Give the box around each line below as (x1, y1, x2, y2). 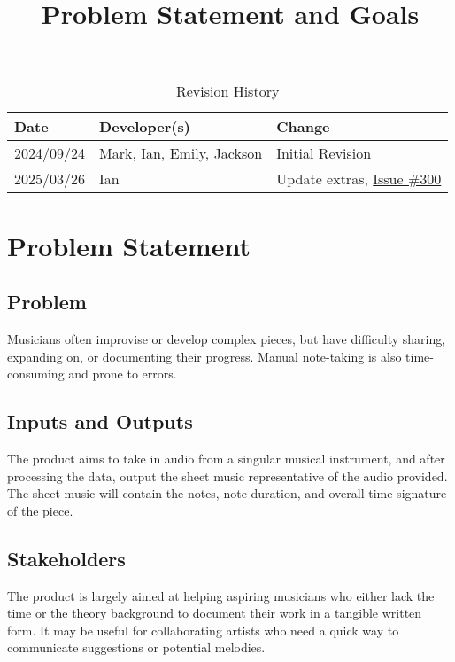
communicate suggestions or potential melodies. (7, 638, 266, 657)
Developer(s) (99, 116, 190, 137)
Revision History (175, 81, 280, 102)
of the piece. (7, 501, 73, 519)
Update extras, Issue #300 (276, 168, 442, 190)
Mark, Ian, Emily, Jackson (99, 143, 263, 164)
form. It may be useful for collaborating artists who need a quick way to (7, 620, 399, 639)
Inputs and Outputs (7, 408, 193, 435)
